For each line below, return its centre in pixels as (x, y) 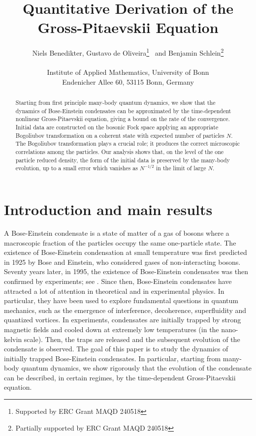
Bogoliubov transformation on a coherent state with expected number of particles (120, 135)
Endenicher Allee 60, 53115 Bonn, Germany (128, 81)
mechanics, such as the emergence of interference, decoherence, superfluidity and (125, 310)
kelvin (13, 339)
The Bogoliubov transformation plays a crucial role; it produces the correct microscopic (128, 143)
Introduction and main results (108, 209)
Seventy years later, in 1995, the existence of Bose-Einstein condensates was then (126, 271)
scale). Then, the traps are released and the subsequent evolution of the (132, 339)
